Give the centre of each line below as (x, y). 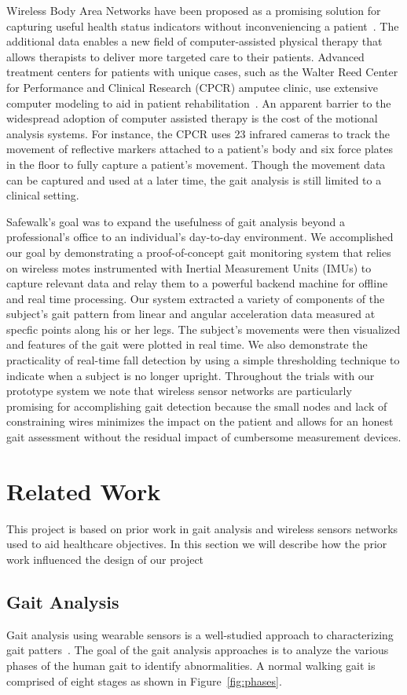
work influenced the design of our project (105, 559)
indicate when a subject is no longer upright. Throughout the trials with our (191, 375)
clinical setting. (43, 195)
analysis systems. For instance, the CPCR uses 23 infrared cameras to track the (198, 133)
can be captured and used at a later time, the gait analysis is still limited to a (194, 179)
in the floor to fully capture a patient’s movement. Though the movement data (196, 164)
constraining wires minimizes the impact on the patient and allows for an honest (200, 421)
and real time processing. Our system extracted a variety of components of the (196, 298)
